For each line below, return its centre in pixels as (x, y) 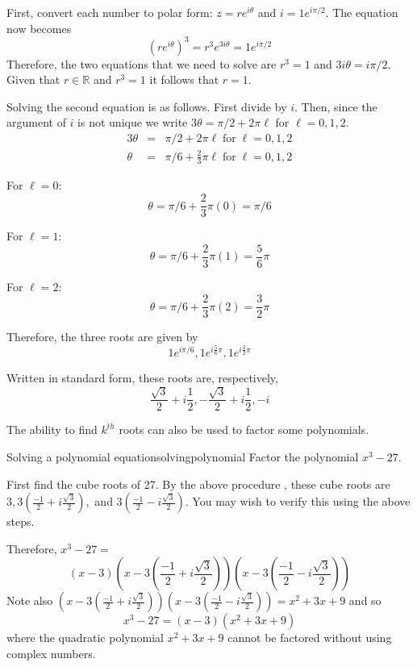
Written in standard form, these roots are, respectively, (142, 377)
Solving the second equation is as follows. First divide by (147, 106)
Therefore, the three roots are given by (102, 337)
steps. (21, 521)
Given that (33, 79)
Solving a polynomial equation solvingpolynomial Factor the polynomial (183, 456)
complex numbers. (51, 653)
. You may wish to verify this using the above (298, 501)
